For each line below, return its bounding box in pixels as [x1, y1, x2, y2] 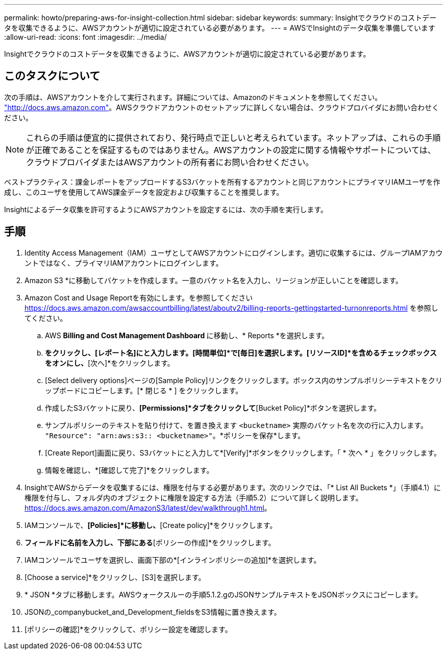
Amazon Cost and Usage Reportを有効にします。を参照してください [24, 293, 253, 302]
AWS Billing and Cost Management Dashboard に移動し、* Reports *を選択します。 [45, 331, 329, 340]
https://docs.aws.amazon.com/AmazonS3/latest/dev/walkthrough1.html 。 [24, 503, 271, 512]
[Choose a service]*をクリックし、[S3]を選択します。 [24, 572, 206, 582]
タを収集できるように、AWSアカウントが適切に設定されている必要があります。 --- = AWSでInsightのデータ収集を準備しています [4, 23, 435, 32]
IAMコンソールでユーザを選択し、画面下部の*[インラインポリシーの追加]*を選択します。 [24, 555, 321, 564]
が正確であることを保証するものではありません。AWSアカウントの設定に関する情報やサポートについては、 [26, 144, 436, 155]
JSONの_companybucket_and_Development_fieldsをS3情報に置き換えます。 [24, 607, 281, 616]
